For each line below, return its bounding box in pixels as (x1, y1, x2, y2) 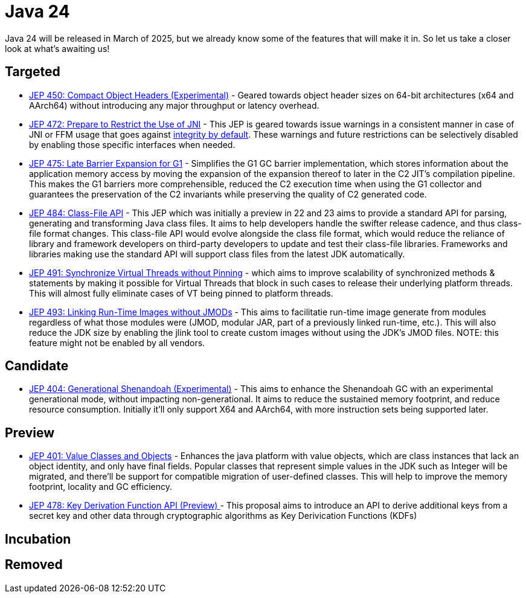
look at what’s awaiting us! (5, 43, 110, 54)
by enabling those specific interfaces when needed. (29, 139, 236, 150)
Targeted (5, 64, 60, 80)
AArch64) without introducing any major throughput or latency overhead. (29, 100, 319, 111)
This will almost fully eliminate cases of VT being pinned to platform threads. (29, 288, 333, 298)
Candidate (5, 358, 69, 374)
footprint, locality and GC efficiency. (29, 481, 173, 492)
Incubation (5, 531, 71, 547)
